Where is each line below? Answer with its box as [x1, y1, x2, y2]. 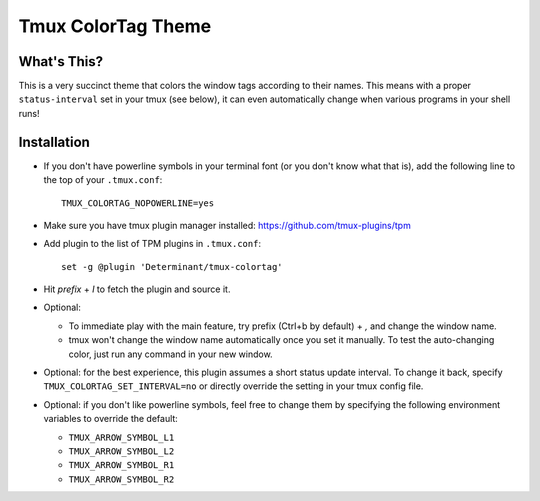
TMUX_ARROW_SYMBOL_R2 [68, 473, 175, 485]
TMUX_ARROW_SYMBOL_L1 [68, 431, 175, 443]
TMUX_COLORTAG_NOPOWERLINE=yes [61, 197, 215, 209]
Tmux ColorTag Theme [18, 15, 212, 37]
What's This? [18, 53, 104, 70]
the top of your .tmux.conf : [43, 174, 163, 186]
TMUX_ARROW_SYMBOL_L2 [68, 446, 175, 457]
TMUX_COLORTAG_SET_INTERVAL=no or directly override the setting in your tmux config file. [43, 380, 424, 392]
